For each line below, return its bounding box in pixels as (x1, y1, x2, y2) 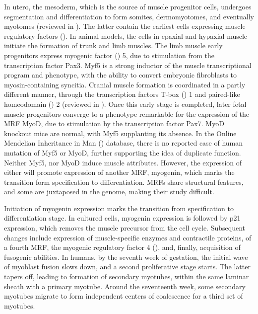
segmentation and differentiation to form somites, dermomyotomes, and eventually (4, 11, 255, 21)
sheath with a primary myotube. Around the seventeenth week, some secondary (4, 281, 246, 291)
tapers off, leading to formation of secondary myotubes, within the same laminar (4, 271, 249, 282)
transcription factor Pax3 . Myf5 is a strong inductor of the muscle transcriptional (4, 60, 252, 70)
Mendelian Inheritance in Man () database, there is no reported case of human (4, 138, 243, 148)
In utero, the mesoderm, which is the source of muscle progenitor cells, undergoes (4, 1, 252, 11)
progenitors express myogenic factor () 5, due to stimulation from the (4, 50, 214, 60)
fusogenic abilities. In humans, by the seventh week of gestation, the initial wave (4, 251, 248, 262)
